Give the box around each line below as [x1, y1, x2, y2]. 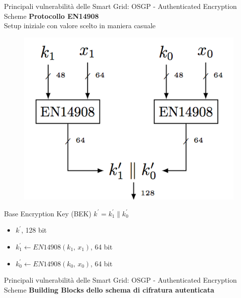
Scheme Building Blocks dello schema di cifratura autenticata [4, 284, 214, 295]
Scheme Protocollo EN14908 [4, 10, 99, 21]
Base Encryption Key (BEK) [4, 208, 92, 218]
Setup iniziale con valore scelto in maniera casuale [4, 20, 156, 31]
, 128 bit [21, 225, 47, 235]
